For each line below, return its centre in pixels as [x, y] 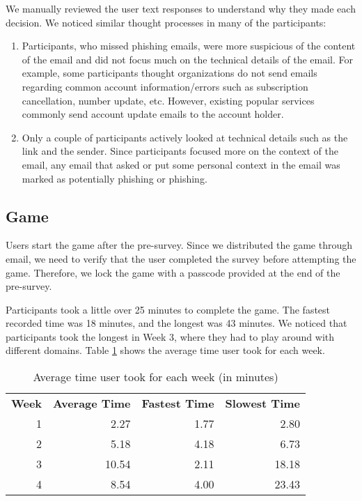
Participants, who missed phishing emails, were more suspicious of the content [189, 46]
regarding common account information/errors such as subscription [165, 86]
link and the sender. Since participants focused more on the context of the [180, 151]
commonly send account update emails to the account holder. [153, 114]
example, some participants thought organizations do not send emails [170, 73]
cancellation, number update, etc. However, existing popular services [168, 100]
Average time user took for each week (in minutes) [156, 377]
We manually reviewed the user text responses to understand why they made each [181, 8]
